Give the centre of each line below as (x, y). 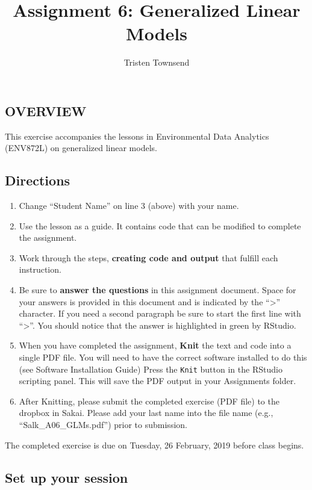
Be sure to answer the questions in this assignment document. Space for (158, 290)
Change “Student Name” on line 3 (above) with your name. (129, 206)
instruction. (40, 269)
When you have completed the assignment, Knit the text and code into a (155, 345)
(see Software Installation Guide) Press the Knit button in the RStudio (151, 369)
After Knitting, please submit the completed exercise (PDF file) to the (149, 401)
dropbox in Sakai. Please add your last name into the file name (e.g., (146, 413)
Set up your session (67, 477)
